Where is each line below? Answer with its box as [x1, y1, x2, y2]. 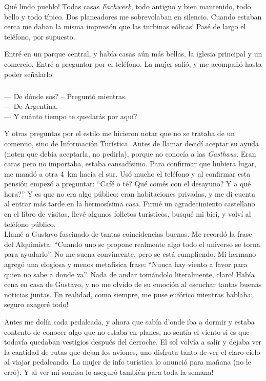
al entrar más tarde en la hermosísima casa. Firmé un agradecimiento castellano [4, 198, 255, 209]
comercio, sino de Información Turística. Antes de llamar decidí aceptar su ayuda [4, 138, 259, 148]
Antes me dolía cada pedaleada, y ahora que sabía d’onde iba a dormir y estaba [4, 316, 255, 327]
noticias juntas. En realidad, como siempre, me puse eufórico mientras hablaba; [4, 289, 253, 299]
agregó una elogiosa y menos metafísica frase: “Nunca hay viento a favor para [4, 259, 248, 270]
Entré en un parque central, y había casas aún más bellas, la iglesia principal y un [4, 48, 262, 59]
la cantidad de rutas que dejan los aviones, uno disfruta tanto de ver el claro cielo [4, 346, 260, 357]
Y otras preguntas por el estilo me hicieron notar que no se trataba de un [4, 128, 235, 139]
